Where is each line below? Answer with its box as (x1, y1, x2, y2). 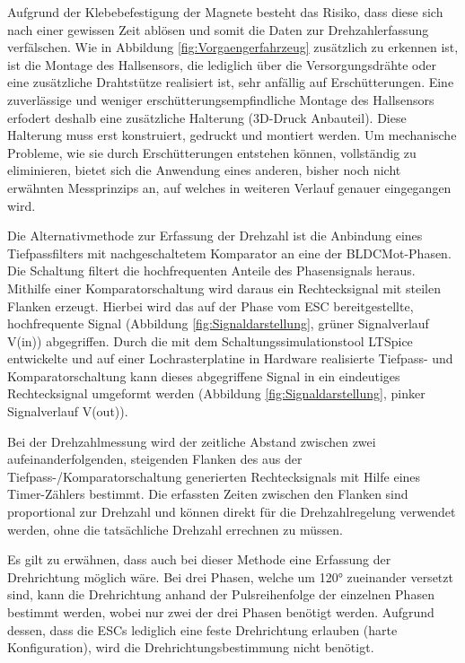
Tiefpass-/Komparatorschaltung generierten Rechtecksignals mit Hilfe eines (7, 467, 421, 485)
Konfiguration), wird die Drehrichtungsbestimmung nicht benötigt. (7, 638, 374, 657)
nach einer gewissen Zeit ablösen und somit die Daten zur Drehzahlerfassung (7, 20, 429, 39)
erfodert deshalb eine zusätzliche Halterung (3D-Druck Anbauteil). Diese (7, 108, 407, 126)
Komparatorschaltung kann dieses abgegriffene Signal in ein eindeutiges (7, 366, 400, 385)
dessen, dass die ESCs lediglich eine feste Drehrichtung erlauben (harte (7, 620, 398, 639)
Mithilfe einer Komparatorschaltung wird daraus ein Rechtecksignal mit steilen (7, 278, 441, 297)
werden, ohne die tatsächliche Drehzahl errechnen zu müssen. (7, 519, 343, 538)
